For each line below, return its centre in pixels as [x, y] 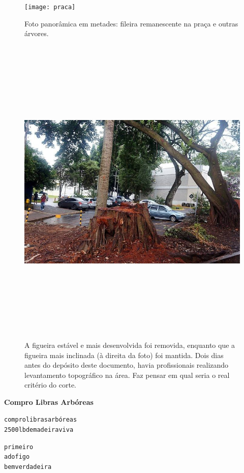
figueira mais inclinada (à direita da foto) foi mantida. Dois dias [124, 355]
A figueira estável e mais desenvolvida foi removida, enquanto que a [130, 345]
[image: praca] [50, 7]
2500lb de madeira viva [39, 430]
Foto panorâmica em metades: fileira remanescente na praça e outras [131, 23]
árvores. [37, 33]
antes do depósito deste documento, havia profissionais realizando [127, 365]
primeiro [19, 447]
